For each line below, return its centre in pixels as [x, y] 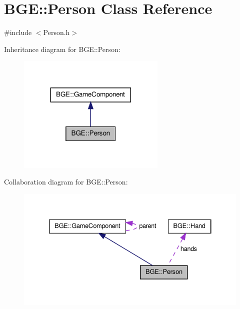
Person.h [56, 32]
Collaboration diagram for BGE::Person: [66, 182]
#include [18, 32]
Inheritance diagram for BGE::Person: [62, 49]
